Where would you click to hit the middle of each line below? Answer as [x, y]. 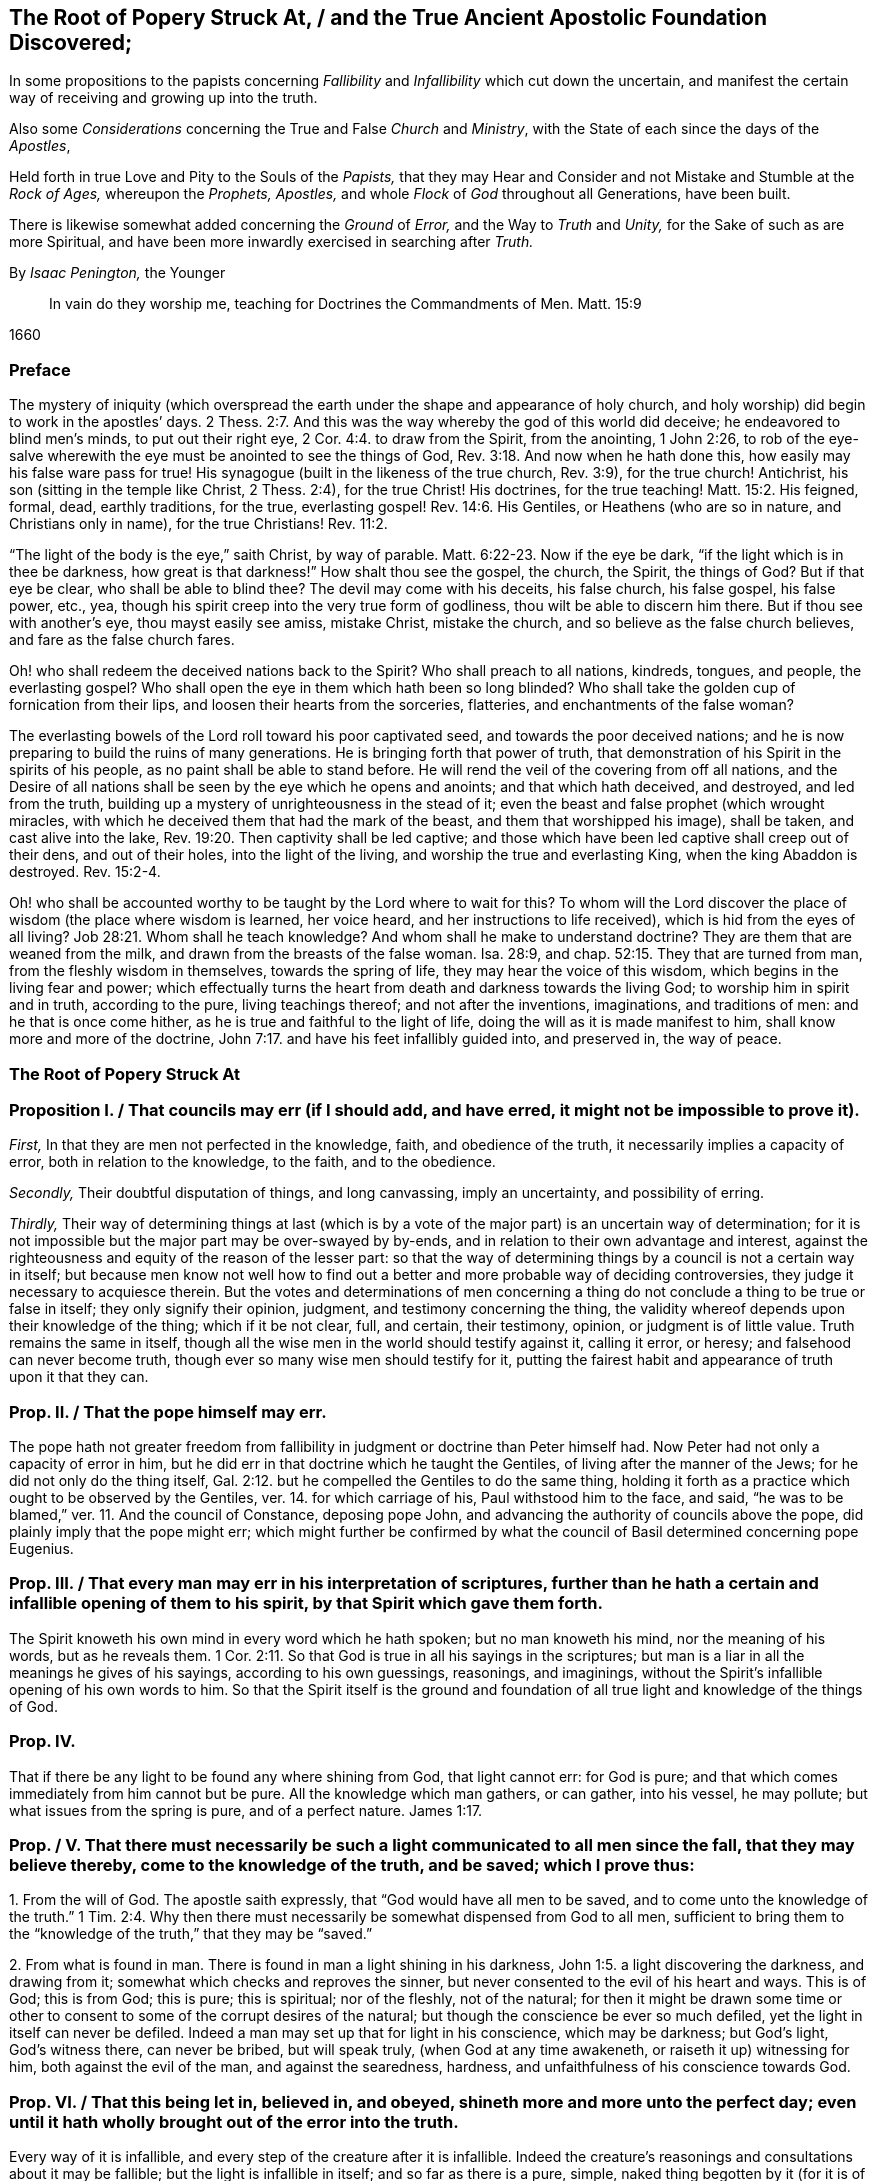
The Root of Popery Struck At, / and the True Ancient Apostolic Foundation [388, 17]
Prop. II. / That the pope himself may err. [168, 1411]
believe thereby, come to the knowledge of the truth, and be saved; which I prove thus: [352, 1864]
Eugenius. [41, 1549]
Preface [40, 369]
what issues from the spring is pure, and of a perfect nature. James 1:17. [246, 1810]
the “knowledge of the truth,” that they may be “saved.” [191, 1934]
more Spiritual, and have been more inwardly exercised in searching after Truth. [271, 242]
